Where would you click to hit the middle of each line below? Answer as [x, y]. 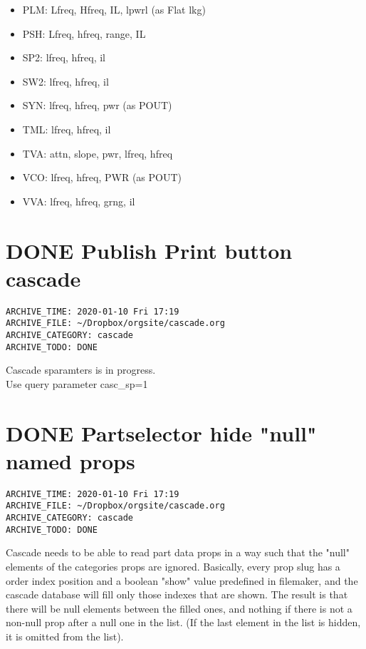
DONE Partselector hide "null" [161, 433]
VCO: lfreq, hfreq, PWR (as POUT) [102, 177]
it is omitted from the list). [65, 636]
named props [70, 460]
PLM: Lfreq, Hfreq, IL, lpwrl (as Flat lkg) [114, 9]
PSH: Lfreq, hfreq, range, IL [84, 33]
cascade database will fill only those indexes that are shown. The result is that [177, 594]
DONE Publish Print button [149, 250]
